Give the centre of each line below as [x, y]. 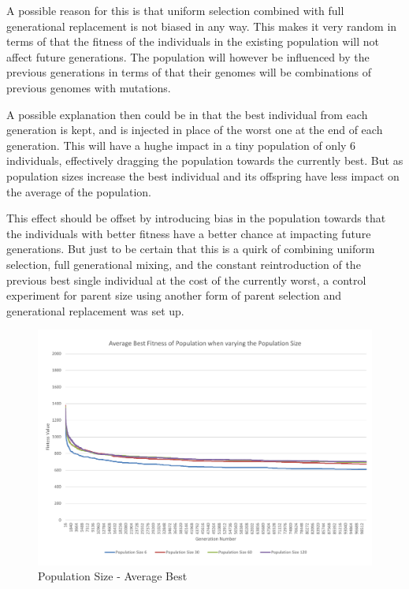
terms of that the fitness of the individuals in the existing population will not [193, 41]
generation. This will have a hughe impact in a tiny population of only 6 [181, 145]
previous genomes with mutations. [89, 87]
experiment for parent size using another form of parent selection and [174, 295]
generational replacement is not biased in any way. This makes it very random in [202, 26]
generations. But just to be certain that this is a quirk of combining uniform [191, 249]
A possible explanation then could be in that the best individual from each [187, 114]
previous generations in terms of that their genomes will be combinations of [189, 72]
